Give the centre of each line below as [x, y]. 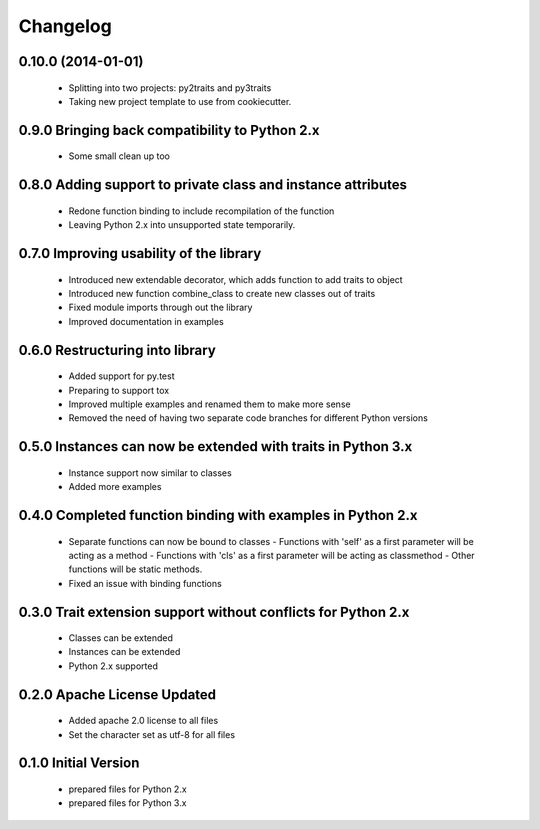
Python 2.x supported [113, 666]
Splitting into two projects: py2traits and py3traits [170, 87]
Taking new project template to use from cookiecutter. [180, 101]
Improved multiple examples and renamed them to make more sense [209, 404]
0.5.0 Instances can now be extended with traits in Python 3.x [215, 446]
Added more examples [115, 487]
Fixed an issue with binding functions [145, 583]
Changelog [65, 26]
